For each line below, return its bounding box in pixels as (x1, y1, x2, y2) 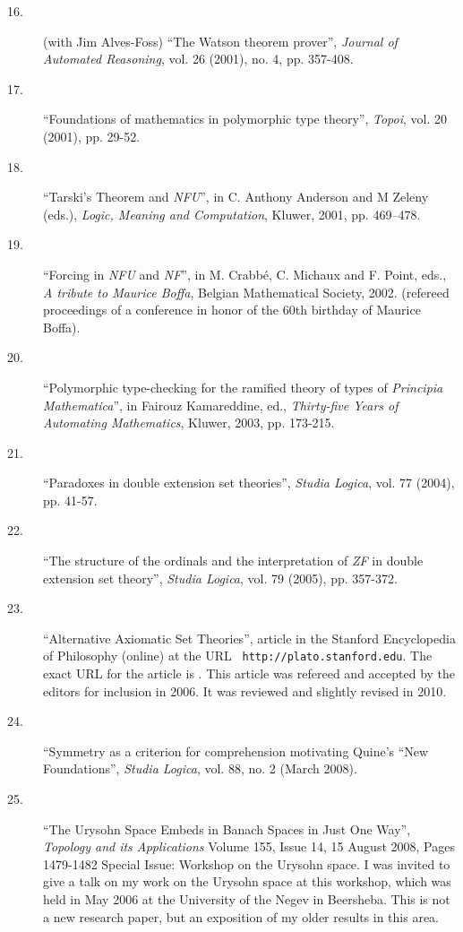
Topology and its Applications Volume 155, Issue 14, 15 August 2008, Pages (43, 837, 455, 856)
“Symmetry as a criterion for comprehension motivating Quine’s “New (43, 741, 429, 760)
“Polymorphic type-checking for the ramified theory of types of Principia (43, 377, 443, 396)
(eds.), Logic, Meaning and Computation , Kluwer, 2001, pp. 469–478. (43, 204, 421, 223)
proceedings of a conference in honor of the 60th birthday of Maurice (43, 300, 421, 319)
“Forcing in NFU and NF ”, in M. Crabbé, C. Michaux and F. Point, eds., (43, 264, 447, 283)
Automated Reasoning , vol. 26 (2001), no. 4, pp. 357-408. (43, 49, 354, 68)
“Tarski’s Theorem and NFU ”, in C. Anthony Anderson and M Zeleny (43, 187, 429, 206)
